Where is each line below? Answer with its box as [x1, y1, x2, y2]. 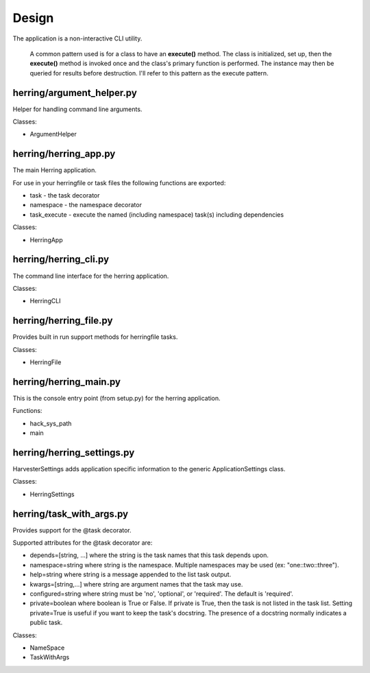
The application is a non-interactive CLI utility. [12, 34, 143, 43]
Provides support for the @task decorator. [12, 526, 132, 534]
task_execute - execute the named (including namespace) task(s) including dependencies [29, 210, 284, 219]
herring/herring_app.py [12, 148, 116, 160]
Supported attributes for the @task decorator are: [12, 539, 153, 547]
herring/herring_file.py [12, 315, 113, 327]
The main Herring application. [12, 166, 97, 174]
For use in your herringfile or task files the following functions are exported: [12, 178, 226, 187]
